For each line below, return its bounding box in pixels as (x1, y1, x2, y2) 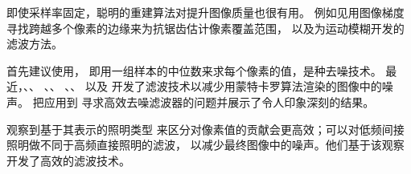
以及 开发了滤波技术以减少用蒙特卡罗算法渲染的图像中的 (85, 78, 382, 95)
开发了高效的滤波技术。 (6, 152, 130, 168)
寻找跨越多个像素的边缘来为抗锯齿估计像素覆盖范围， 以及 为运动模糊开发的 (6, 19, 405, 36)
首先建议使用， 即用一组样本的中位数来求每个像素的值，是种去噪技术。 (6, 62, 382, 79)
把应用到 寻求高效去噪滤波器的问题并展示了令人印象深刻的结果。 (32, 93, 375, 110)
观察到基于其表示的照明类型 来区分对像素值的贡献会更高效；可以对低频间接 (6, 120, 405, 137)
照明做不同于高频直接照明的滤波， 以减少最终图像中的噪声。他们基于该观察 (6, 136, 405, 153)
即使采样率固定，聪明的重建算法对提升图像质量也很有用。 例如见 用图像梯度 (6, 4, 405, 20)
